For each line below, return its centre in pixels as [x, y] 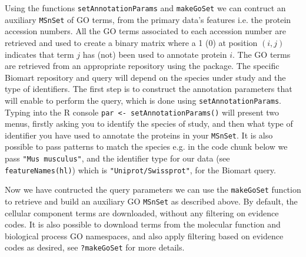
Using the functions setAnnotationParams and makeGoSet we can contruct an [145, 8]
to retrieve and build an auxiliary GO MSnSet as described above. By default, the [151, 201]
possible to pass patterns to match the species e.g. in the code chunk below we [146, 146]
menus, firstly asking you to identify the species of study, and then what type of [149, 123]
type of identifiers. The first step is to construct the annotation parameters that [149, 89]
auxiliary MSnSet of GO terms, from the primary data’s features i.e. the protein [148, 19]
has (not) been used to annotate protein [155, 54]
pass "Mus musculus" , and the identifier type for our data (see [117, 158]
